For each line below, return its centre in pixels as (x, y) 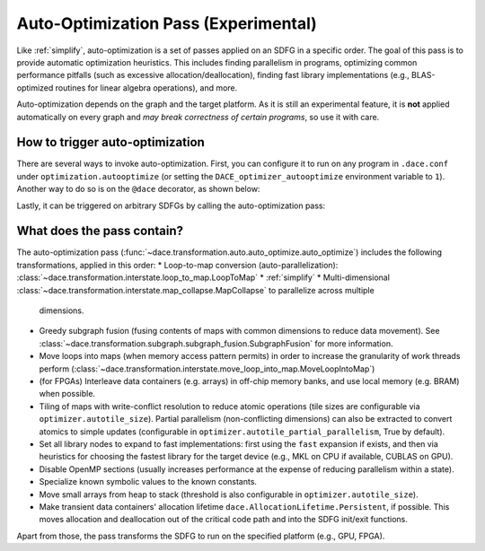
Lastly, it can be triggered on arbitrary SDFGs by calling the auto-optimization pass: (171, 206)
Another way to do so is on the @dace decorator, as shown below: (138, 189)
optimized (35, 87)
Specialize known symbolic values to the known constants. (148, 482)
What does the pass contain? (100, 231)
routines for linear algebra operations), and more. (146, 87)
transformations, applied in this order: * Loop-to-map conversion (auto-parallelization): (177, 265)
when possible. (67, 394)
